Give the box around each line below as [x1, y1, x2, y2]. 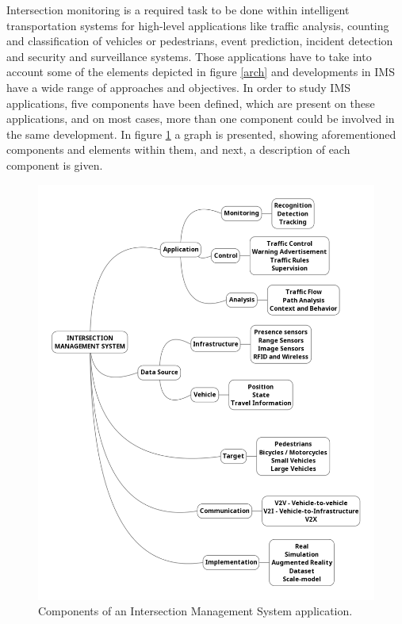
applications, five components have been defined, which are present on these [6, 94, 375, 111]
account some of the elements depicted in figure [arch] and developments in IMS [6, 63, 395, 80]
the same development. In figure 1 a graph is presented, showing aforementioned [6, 125, 396, 142]
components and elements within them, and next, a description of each [6, 141, 350, 158]
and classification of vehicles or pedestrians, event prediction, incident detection [6, 33, 393, 49]
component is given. [6, 156, 103, 173]
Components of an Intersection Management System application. [38, 603, 353, 619]
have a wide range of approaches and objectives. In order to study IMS [6, 78, 350, 95]
